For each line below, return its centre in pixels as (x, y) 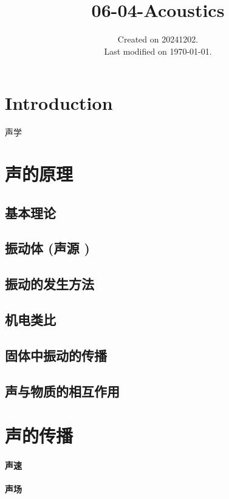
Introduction (59, 103)
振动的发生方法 (50, 284)
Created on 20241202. (158, 39)
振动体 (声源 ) (47, 248)
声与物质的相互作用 (62, 391)
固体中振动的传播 (56, 355)
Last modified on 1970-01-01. (158, 51)
